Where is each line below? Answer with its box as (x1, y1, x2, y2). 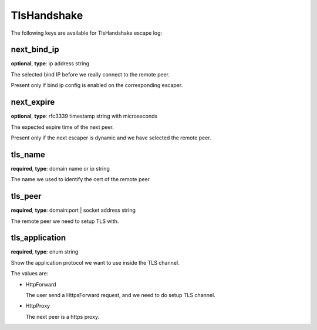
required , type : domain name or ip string (11, 165, 110, 172)
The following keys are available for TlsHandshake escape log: (11, 29, 163, 36)
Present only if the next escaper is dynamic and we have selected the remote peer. (11, 134, 211, 141)
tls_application (11, 233, 66, 243)
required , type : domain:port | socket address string (11, 206, 136, 214)
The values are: (11, 270, 49, 277)
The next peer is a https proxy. (25, 313, 100, 320)
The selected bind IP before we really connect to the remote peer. (11, 71, 170, 78)
